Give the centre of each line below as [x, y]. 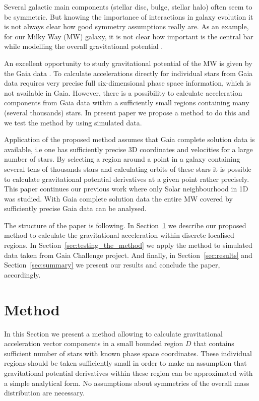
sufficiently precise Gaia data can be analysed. [75, 208]
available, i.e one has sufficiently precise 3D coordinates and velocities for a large [128, 149]
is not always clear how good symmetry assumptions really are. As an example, [126, 26]
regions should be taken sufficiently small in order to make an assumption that [125, 363]
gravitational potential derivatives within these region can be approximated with [128, 373]
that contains [214, 343]
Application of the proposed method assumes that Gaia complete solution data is [129, 139]
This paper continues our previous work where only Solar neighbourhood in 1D [126, 189]
